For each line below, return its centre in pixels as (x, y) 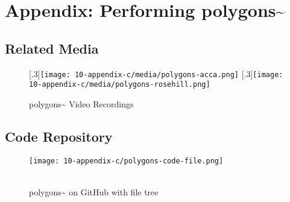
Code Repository (59, 136)
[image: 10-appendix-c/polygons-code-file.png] (126, 161)
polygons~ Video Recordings (81, 103)
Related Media (52, 48)
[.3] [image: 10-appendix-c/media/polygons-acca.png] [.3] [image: (156, 73)
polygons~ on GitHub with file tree (94, 191)
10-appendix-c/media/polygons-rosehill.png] (120, 85)
